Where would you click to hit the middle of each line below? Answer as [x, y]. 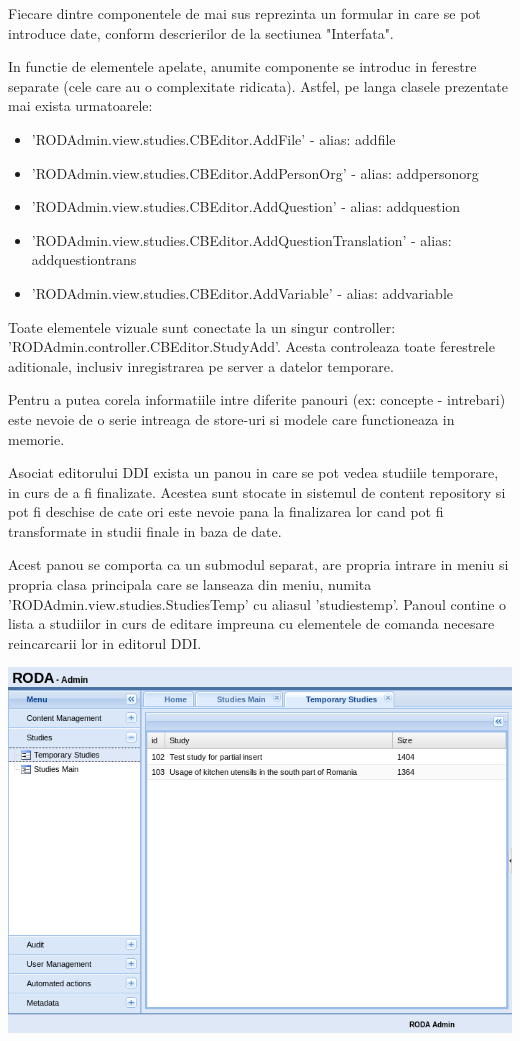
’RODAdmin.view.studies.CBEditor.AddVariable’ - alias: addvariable [242, 292]
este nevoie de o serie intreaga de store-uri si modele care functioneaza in [231, 418]
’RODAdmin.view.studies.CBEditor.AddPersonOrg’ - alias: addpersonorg [255, 172]
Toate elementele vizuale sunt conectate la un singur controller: [202, 326]
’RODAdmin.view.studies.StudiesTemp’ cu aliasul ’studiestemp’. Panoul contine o [257, 603]
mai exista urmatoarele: [80, 105]
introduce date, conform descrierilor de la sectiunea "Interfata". [201, 32]
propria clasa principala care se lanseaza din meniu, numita [190, 584]
